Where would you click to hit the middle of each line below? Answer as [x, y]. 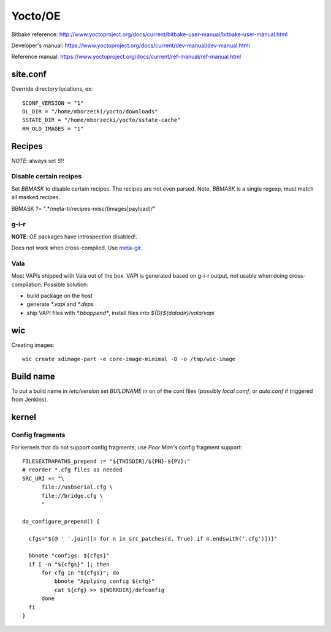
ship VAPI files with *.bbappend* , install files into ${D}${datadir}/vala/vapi [120, 313]
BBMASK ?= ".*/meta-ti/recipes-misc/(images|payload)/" [83, 208]
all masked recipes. [36, 197]
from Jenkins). [30, 400]
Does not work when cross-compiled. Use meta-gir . [77, 248]
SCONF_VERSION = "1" [53, 103]
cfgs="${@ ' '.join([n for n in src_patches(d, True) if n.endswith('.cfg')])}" [153, 539]
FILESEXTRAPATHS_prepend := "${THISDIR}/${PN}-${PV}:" [106, 461]
